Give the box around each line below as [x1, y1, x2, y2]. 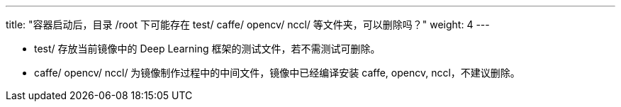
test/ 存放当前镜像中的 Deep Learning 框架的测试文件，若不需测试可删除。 [34, 43, 381, 55]
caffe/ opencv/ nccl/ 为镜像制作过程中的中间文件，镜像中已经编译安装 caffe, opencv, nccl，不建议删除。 [34, 67, 520, 79]
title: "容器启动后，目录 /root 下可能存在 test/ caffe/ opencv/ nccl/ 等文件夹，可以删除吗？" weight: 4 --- [6, 18, 490, 30]
